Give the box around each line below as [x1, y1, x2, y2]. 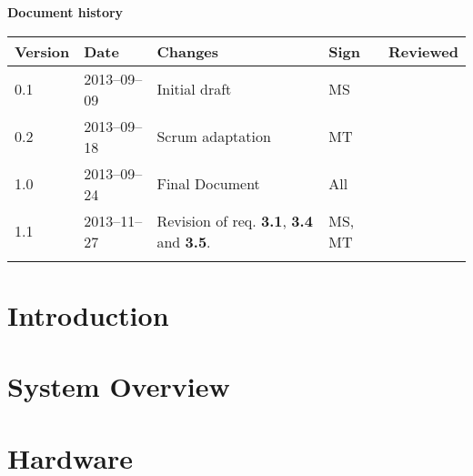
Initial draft [156, 78, 232, 100]
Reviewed [388, 40, 458, 62]
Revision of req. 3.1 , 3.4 [156, 209, 313, 231]
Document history [7, 3, 124, 21]
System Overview [7, 368, 230, 405]
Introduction [7, 296, 169, 333]
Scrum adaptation [156, 126, 271, 147]
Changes [156, 40, 219, 62]
